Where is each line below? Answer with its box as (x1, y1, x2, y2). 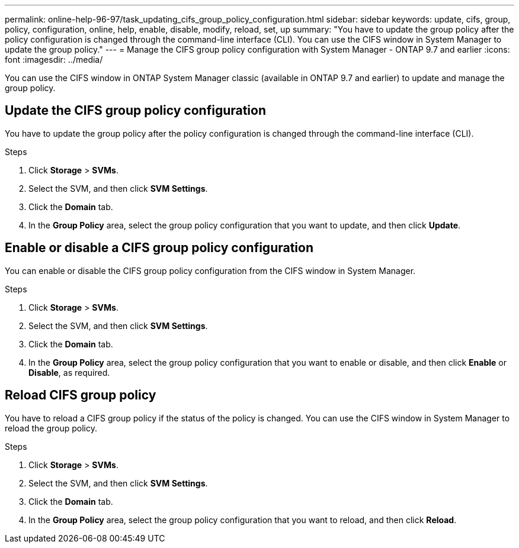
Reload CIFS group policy (5, 388, 156, 403)
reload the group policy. (5, 423, 98, 433)
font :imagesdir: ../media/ (5, 54, 103, 65)
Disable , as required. (28, 367, 110, 378)
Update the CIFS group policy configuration (5, 103, 267, 118)
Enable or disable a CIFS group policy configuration (5, 240, 314, 256)
